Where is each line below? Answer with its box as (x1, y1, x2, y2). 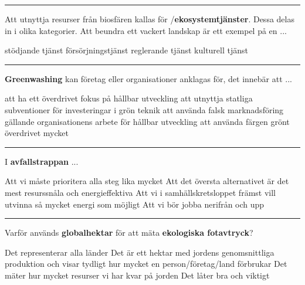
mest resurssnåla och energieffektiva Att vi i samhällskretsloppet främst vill (5, 186, 276, 198)
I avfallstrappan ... (5, 155, 79, 167)
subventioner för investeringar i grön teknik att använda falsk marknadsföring (5, 103, 284, 116)
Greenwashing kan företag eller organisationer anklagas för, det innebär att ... (5, 72, 292, 84)
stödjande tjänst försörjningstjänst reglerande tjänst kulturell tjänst (5, 44, 248, 56)
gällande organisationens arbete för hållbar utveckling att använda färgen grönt (5, 115, 290, 127)
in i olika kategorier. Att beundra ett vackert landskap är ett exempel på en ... (5, 24, 287, 36)
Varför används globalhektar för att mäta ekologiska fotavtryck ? (5, 226, 253, 239)
